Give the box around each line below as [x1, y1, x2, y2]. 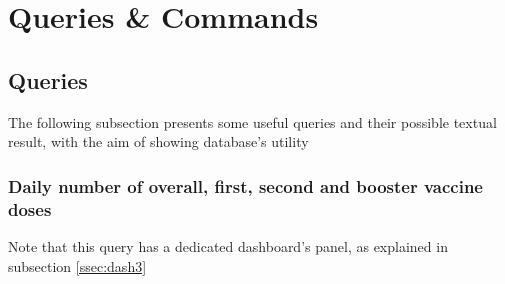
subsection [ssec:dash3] [8, 255, 147, 276]
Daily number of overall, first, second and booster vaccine [8, 173, 483, 198]
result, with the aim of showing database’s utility [8, 131, 309, 152]
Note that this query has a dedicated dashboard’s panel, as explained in [8, 235, 448, 256]
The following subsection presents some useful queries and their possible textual [8, 111, 497, 132]
